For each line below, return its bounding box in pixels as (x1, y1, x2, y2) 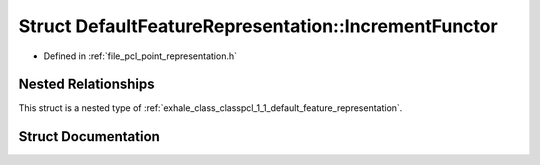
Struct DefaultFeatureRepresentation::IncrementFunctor (18, 15, 499, 37)
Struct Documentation (18, 128, 160, 145)
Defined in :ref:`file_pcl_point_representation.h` (43, 50, 237, 62)
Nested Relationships (18, 76, 155, 93)
